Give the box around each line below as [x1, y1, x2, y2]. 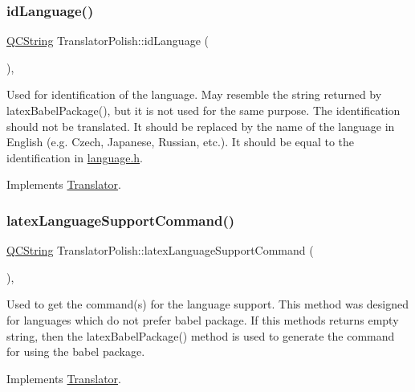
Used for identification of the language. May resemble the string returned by [6, 86, 382, 103]
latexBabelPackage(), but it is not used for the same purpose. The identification [6, 102, 401, 118]
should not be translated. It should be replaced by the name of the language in [6, 117, 395, 134]
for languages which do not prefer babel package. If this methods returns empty [6, 311, 399, 328]
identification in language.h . [6, 149, 144, 165]
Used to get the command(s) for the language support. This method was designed [6, 296, 409, 312]
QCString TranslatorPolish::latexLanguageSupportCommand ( [6, 242, 314, 259]
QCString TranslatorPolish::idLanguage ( [6, 32, 209, 49]
